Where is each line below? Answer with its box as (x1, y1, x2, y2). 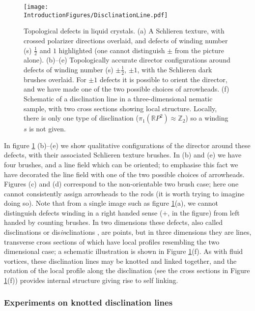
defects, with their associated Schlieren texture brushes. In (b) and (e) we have (4, 150, 242, 160)
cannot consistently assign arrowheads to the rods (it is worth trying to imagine (4, 188, 245, 198)
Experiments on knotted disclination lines (4, 296, 173, 308)
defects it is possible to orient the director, (99, 74, 227, 84)
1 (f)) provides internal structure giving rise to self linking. (4, 275, 178, 285)
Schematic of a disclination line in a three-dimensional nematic (24, 93, 213, 103)
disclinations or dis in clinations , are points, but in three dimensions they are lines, (4, 227, 252, 237)
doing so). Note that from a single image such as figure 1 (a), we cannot (4, 198, 218, 208)
